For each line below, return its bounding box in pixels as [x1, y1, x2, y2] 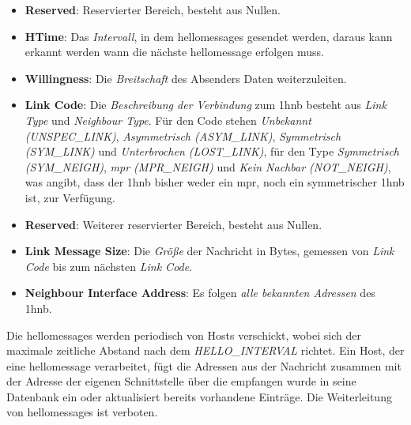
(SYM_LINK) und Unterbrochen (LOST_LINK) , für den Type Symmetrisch [25, 143, 399, 160]
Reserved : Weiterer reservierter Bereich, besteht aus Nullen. [25, 216, 322, 232]
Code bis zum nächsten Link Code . [25, 258, 193, 274]
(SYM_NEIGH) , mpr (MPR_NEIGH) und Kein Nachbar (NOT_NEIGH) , [25, 158, 391, 175]
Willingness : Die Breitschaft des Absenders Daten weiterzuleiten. [25, 70, 347, 86]
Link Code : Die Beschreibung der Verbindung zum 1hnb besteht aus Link [25, 96, 386, 113]
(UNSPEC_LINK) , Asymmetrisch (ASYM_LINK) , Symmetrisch [25, 127, 341, 144]
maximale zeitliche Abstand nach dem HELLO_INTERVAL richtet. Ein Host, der [6, 342, 405, 359]
